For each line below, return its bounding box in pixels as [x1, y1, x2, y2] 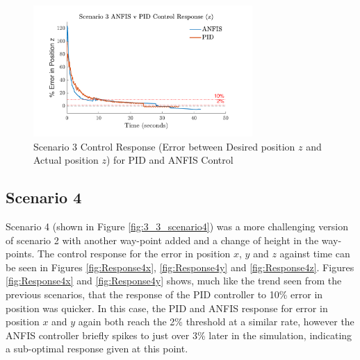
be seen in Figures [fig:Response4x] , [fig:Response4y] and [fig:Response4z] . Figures [6, 259, 354, 274]
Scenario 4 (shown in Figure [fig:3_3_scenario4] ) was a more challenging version [6, 218, 349, 233]
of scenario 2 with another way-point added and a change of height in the [6, 232, 319, 247]
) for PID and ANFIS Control [106, 153, 234, 167]
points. [6, 246, 35, 261]
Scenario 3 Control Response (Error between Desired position [33, 139, 295, 153]
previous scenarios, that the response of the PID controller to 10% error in [6, 286, 323, 301]
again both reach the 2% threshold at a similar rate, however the [78, 314, 354, 329]
